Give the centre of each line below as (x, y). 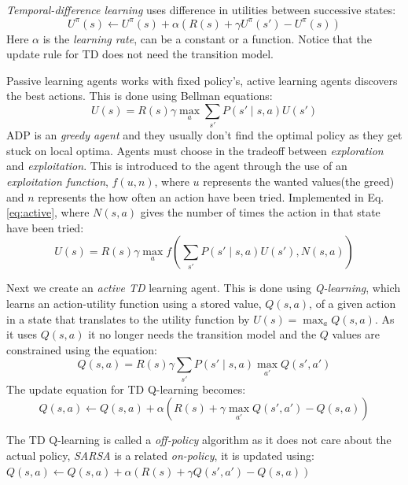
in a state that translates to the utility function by (128, 318)
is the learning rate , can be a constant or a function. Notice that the (207, 38)
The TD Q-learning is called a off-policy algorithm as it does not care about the (199, 440)
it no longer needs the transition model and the (202, 334)
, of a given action (353, 304)
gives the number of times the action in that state (260, 212)
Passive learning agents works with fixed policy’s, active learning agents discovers (202, 80)
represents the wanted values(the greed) (299, 181)
